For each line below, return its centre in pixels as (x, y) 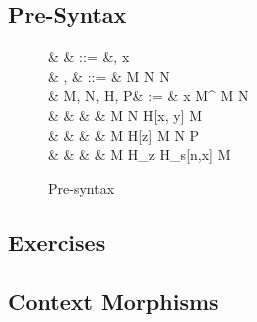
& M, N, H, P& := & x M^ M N (148, 95)
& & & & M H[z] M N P (124, 134)
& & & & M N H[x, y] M (125, 114)
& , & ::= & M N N (109, 75)
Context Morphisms (113, 300)
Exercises (57, 241)
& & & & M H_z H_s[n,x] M (139, 154)
